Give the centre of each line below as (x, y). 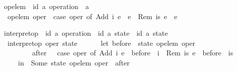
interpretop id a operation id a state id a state (86, 33)
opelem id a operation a (46, 6)
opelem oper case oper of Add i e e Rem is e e (92, 16)
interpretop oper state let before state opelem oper (101, 43)
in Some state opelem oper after (74, 62)
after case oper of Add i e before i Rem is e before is (133, 53)
